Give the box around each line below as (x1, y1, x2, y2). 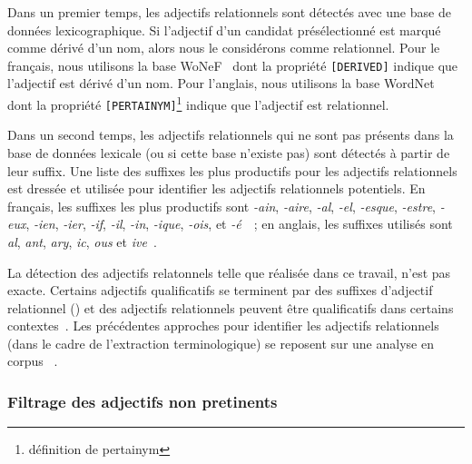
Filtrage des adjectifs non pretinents (7, 390, 278, 412)
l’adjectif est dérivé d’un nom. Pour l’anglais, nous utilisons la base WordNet (7, 74, 435, 93)
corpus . (7, 351, 58, 370)
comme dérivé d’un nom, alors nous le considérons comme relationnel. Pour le (7, 38, 440, 57)
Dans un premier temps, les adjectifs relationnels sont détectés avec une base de (7, 3, 451, 21)
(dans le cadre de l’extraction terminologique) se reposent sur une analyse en (7, 333, 434, 352)
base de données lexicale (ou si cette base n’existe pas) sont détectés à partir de (7, 143, 450, 162)
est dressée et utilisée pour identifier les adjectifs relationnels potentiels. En (7, 179, 426, 198)
